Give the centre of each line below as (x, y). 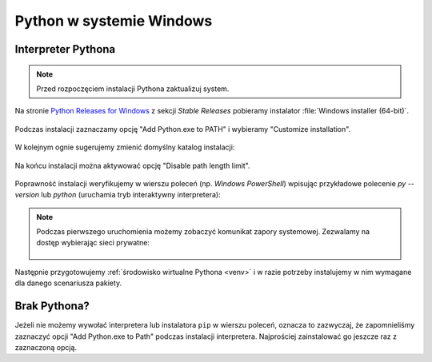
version (27, 195)
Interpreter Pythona (65, 49)
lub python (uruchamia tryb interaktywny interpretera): (131, 195)
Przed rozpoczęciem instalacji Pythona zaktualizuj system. (133, 89)
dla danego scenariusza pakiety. (68, 283)
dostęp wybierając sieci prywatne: (93, 243)
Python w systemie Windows (114, 21)
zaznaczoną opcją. (46, 347)
